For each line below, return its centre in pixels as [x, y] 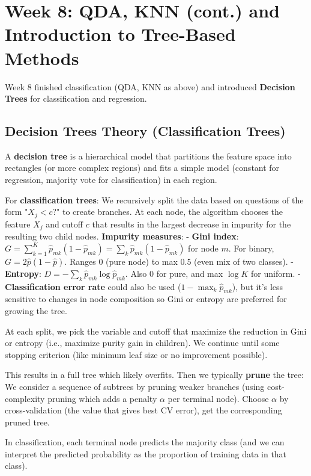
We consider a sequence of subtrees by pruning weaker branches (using [135, 386]
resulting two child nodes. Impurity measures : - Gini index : [122, 236]
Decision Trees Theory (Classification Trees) [145, 131]
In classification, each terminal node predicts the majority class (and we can [145, 442]
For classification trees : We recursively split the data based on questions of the [154, 199]
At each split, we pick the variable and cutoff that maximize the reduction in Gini [156, 331]
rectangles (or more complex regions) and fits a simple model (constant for [142, 168]
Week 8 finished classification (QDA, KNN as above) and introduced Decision [150, 86]
